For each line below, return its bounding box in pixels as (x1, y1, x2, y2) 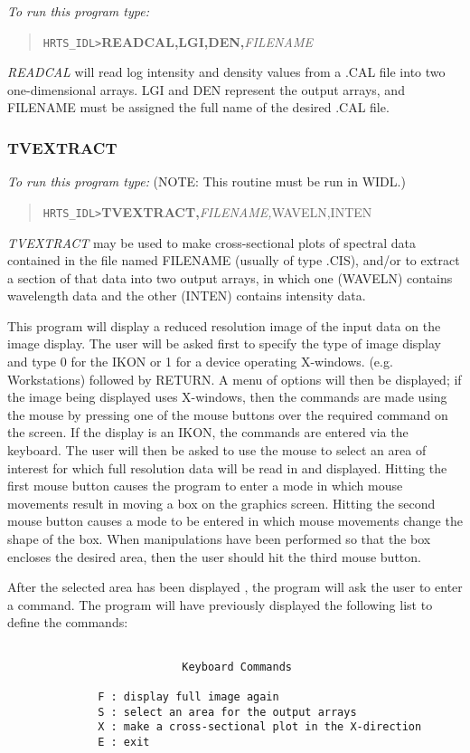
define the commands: (7, 613, 128, 632)
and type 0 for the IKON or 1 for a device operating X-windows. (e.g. (7, 352, 393, 371)
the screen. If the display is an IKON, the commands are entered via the (7, 423, 409, 442)
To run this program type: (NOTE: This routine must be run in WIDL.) (7, 172, 406, 191)
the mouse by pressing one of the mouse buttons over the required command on (7, 405, 448, 424)
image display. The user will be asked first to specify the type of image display (7, 334, 442, 353)
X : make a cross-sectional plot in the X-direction (98, 720, 422, 734)
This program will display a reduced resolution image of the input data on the (7, 316, 441, 335)
